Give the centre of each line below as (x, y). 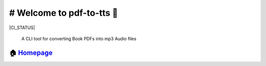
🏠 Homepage (31, 52)
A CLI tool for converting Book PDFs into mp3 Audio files (79, 38)
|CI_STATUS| (22, 28)
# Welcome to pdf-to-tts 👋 (64, 13)
